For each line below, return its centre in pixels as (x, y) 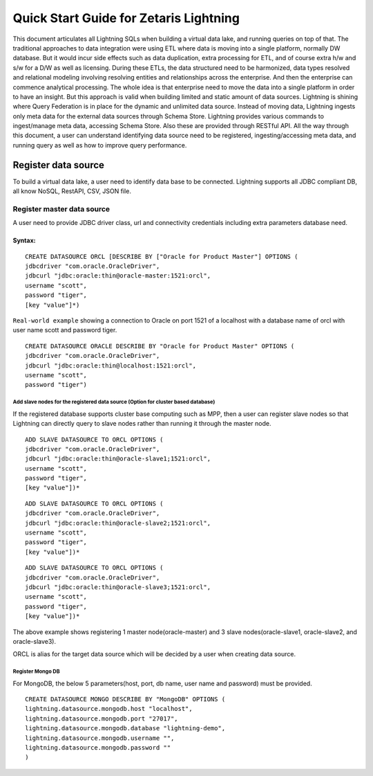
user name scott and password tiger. (65, 330)
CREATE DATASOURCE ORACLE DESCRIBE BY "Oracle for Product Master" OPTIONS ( (160, 346)
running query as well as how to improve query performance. (100, 145)
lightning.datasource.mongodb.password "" (98, 748)
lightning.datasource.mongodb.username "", (100, 738)
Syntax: (24, 241)
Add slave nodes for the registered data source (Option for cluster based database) (114, 402)
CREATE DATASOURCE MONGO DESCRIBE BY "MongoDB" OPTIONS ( (125, 700)
